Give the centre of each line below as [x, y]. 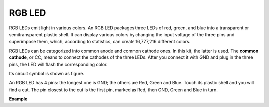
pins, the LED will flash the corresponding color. [58, 64]
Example [18, 99]
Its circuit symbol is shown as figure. [47, 73]
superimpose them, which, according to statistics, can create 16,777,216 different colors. [100, 42]
